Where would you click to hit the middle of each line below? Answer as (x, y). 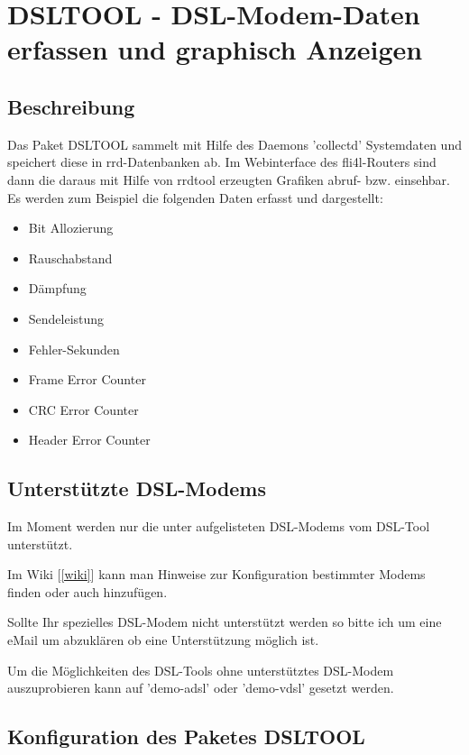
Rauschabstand (70, 258)
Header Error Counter (89, 440)
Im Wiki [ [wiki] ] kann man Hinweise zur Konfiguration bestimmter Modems (216, 574)
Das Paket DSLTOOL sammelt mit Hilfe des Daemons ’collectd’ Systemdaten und (234, 144)
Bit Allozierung (71, 228)
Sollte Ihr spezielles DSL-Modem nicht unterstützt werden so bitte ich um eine (225, 622)
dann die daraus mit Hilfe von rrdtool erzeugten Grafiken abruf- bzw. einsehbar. (229, 179)
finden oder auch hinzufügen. (87, 591)
